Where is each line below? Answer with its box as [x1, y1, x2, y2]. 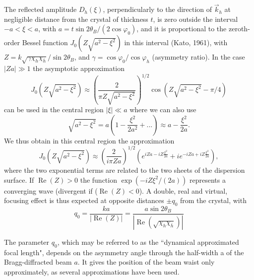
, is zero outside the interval [153, 13, 238, 24]
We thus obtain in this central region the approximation [4, 135, 175, 145]
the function [80, 174, 117, 185]
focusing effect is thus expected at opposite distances [4, 195, 164, 206]
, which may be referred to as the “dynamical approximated [57, 236, 239, 247]
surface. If [4, 174, 34, 185]
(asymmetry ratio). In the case [152, 52, 245, 62]
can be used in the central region [4, 104, 104, 115]
